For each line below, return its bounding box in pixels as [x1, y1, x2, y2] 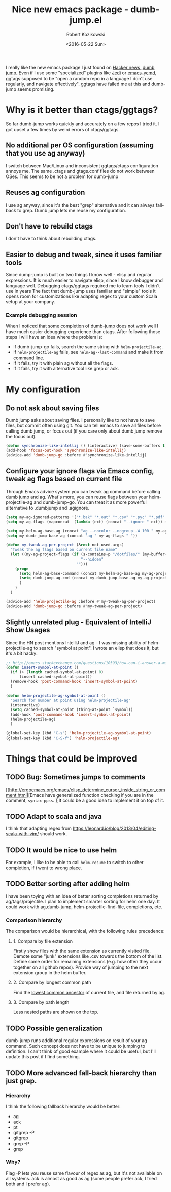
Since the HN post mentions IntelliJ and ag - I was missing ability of [6, 639, 147, 646]
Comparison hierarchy [6, 917, 62, 924]
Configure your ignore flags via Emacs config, [6, 467, 154, 475]
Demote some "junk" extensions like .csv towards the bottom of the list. [13, 953, 163, 959]
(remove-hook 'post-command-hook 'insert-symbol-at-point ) [10, 679, 138, 684]
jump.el [70, 14, 102, 26]
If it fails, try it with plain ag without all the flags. [13, 360, 113, 366]
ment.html [6, 792, 27, 798]
